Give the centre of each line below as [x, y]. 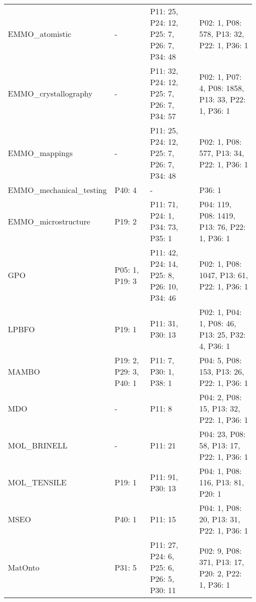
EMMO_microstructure [49, 221]
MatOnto [24, 567]
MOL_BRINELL [38, 445]
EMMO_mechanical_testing [57, 190]
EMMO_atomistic [40, 34]
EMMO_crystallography [50, 93]
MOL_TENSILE [37, 482]
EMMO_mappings [40, 153]
